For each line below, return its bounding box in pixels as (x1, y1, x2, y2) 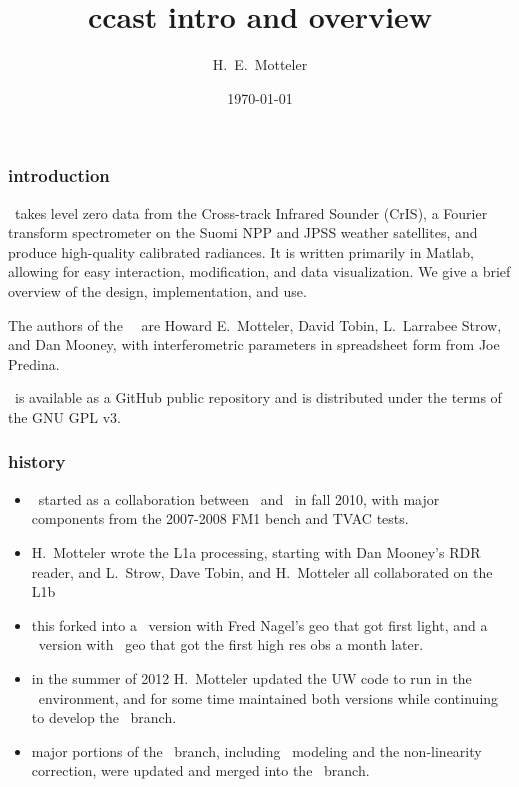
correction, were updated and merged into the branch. (31, 760, 370, 781)
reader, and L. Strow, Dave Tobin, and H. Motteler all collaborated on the (31, 561, 493, 582)
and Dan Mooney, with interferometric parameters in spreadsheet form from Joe (8, 334, 500, 355)
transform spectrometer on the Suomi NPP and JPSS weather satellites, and (8, 222, 478, 243)
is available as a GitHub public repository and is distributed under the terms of (14, 387, 502, 408)
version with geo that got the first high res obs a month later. (38, 634, 424, 655)
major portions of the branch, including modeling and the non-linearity (31, 740, 482, 761)
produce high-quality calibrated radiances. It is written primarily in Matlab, (8, 241, 474, 262)
